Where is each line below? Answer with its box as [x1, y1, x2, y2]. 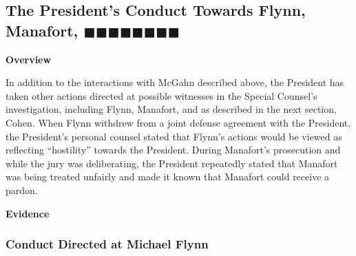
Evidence [6, 206, 50, 220]
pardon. [6, 182, 38, 197]
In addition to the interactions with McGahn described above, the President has [6, 75, 344, 89]
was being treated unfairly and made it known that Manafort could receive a [6, 169, 330, 184]
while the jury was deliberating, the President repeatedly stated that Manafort [6, 156, 338, 170]
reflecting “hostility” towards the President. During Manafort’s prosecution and [6, 142, 341, 157]
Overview [6, 52, 52, 66]
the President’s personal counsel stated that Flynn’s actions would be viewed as [6, 129, 342, 143]
